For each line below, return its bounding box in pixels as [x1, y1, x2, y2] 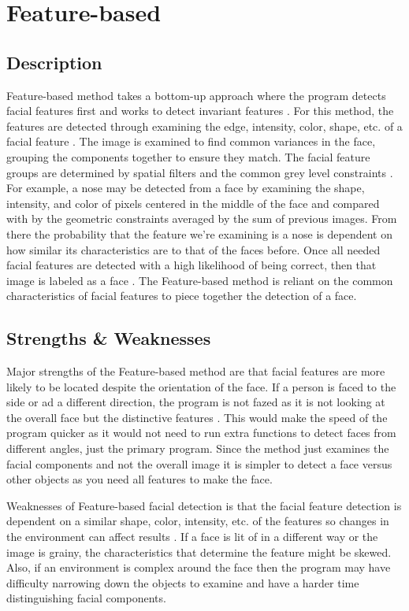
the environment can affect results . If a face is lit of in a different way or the [6, 528, 378, 545]
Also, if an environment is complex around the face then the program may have [6, 559, 391, 576]
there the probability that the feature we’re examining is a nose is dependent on [6, 225, 392, 242]
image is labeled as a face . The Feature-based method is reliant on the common [6, 272, 393, 288]
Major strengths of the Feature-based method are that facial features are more [6, 363, 385, 380]
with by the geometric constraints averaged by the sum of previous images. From [6, 210, 397, 227]
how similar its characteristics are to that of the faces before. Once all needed [6, 241, 381, 257]
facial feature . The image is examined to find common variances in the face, [6, 133, 376, 150]
